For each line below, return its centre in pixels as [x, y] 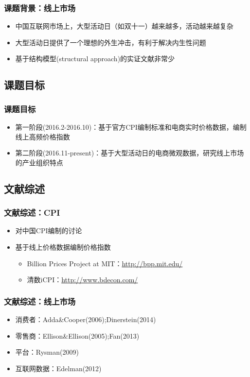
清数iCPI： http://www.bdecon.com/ [82, 280]
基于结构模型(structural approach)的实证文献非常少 [95, 59]
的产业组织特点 [39, 162]
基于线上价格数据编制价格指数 [63, 247]
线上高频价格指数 [43, 136]
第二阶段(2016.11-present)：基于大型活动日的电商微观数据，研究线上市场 [130, 153]
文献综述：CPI [32, 213]
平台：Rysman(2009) [47, 352]
